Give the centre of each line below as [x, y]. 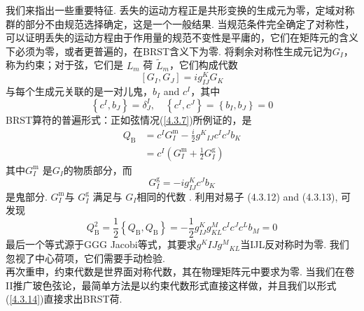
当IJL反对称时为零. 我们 [295, 244]
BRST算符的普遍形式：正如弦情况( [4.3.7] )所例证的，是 [129, 119]
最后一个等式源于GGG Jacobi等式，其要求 [101, 244]
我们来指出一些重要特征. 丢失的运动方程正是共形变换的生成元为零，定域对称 [180, 10]
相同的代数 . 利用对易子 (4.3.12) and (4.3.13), [237, 196]
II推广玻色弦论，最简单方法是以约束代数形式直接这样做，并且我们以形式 [171, 285]
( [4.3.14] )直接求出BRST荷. [64, 299]
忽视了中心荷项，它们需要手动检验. [85, 258]
